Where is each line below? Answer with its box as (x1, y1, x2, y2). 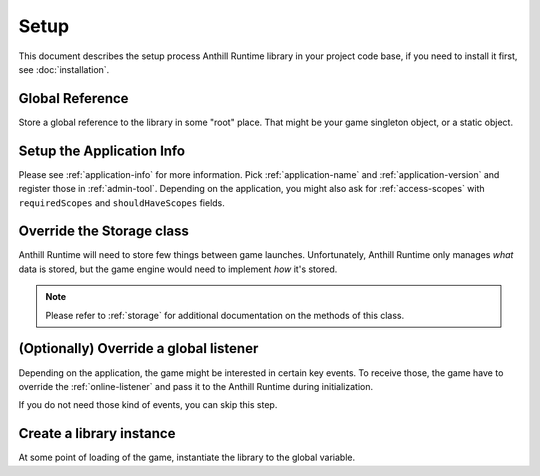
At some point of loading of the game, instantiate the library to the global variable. (18, 451, 355, 464)
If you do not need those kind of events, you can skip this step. (18, 399, 278, 411)
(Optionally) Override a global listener (18, 340, 259, 357)
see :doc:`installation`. (18, 63, 110, 75)
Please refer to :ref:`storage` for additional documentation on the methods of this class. (45, 309, 405, 321)
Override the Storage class (18, 223, 190, 240)
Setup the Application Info (18, 142, 185, 159)
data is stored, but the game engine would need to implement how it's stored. (18, 263, 338, 275)
